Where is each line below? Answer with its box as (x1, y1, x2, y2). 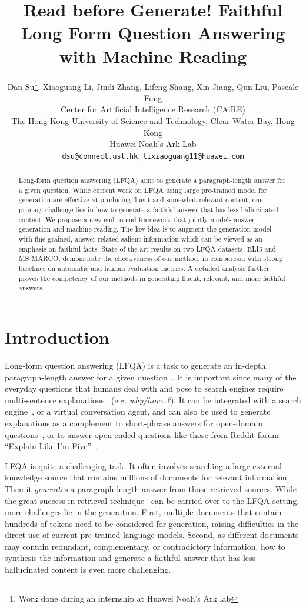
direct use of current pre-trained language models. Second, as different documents (5, 529, 299, 541)
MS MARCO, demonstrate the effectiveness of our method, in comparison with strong (18, 253, 282, 263)
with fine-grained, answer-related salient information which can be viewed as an (18, 234, 262, 244)
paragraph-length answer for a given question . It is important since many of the (5, 370, 297, 383)
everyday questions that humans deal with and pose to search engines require (5, 382, 284, 395)
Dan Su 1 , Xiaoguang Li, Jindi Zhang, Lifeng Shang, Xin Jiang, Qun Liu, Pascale (7, 78, 299, 92)
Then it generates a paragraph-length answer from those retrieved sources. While (5, 482, 297, 495)
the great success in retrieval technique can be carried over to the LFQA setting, (5, 494, 300, 506)
